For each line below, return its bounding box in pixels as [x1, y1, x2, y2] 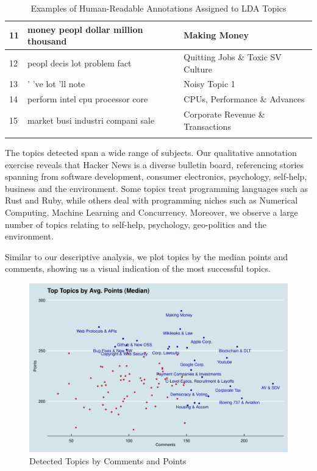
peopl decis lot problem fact [27, 56, 132, 69]
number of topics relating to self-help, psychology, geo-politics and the [5, 218, 266, 230]
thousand [27, 35, 67, 48]
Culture [183, 62, 213, 75]
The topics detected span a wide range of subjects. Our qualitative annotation [5, 146, 297, 159]
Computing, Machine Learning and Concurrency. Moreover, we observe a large [5, 206, 298, 219]
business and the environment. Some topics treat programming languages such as [5, 182, 308, 194]
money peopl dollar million [27, 23, 143, 35]
